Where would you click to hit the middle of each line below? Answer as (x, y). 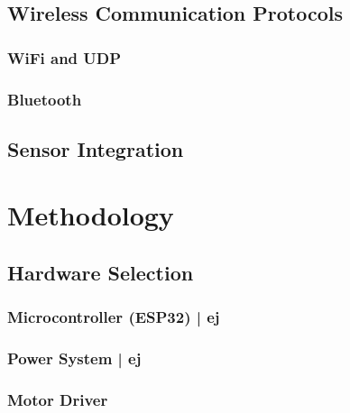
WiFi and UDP (64, 57)
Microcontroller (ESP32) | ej (114, 317)
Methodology (91, 215)
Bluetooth (45, 99)
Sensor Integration (96, 148)
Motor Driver (58, 400)
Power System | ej (74, 358)
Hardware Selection (101, 273)
